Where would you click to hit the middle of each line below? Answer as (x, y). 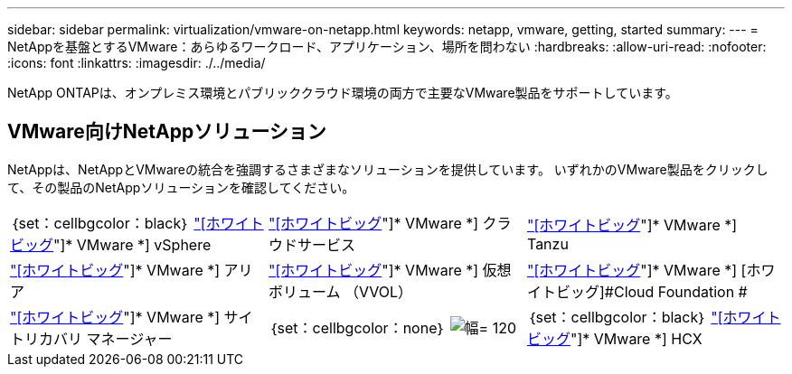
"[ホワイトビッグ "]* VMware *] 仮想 (390, 270)
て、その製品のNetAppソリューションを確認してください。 (181, 187)
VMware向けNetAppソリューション (167, 132)
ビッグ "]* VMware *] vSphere (111, 244)
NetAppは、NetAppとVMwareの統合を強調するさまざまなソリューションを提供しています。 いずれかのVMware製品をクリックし (388, 169)
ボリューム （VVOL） (340, 291)
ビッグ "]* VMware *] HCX (614, 338)
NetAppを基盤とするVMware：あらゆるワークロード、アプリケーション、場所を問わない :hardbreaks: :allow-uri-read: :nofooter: (387, 47)
